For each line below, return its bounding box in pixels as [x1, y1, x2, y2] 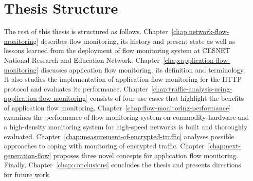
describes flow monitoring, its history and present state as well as [40, 36, 235, 46]
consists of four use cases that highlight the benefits [90, 93, 244, 103]
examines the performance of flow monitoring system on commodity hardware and [4, 112, 249, 122]
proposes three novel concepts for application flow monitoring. [53, 150, 238, 160]
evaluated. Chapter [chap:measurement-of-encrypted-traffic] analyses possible [4, 131, 235, 141]
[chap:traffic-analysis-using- [151, 83, 232, 93]
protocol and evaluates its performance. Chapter [4, 83, 148, 93]
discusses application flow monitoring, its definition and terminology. [40, 64, 245, 74]
